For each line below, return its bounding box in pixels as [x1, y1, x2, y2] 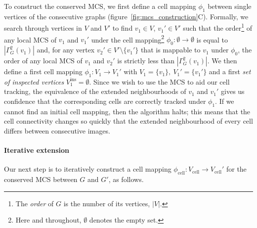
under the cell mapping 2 [91, 33, 165, 45]
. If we [215, 96, 234, 106]
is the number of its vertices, [63, 198, 150, 208]
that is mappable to [140, 45, 201, 55]
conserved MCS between [4, 174, 78, 184]
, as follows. [108, 174, 144, 184]
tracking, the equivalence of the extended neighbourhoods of [4, 86, 186, 96]
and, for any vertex [37, 45, 95, 55]
